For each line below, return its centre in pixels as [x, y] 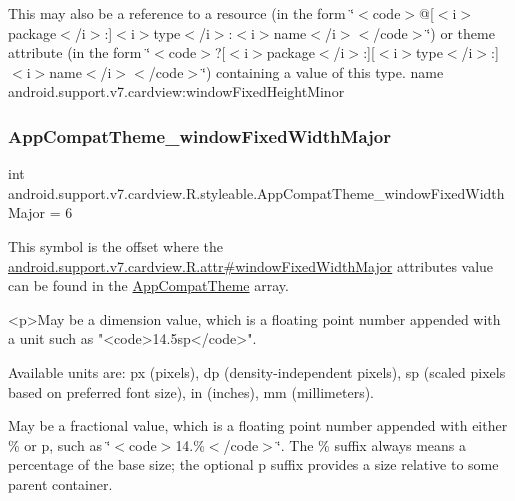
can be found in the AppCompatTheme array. [148, 285]
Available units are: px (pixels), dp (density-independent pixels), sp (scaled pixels [257, 371]
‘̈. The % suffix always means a [371, 444]
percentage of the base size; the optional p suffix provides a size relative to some [253, 464]
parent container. [60, 483]
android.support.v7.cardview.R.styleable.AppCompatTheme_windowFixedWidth [256, 192]
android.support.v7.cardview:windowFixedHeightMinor [176, 91]
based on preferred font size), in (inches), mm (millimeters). [191, 391]
